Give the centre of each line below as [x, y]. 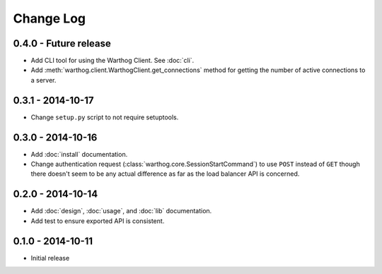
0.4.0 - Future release [62, 43]
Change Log [50, 18]
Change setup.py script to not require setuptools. [105, 117]
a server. [44, 80]
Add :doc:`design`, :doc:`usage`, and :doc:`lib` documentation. [121, 211]
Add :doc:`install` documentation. [79, 154]
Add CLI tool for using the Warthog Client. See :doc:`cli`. [112, 61]
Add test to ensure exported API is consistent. [98, 221]
